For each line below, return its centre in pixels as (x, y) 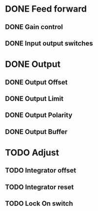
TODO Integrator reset (39, 187)
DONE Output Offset (36, 82)
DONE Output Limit (34, 98)
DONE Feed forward (46, 9)
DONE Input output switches (49, 43)
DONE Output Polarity (39, 115)
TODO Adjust (32, 152)
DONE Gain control (34, 27)
